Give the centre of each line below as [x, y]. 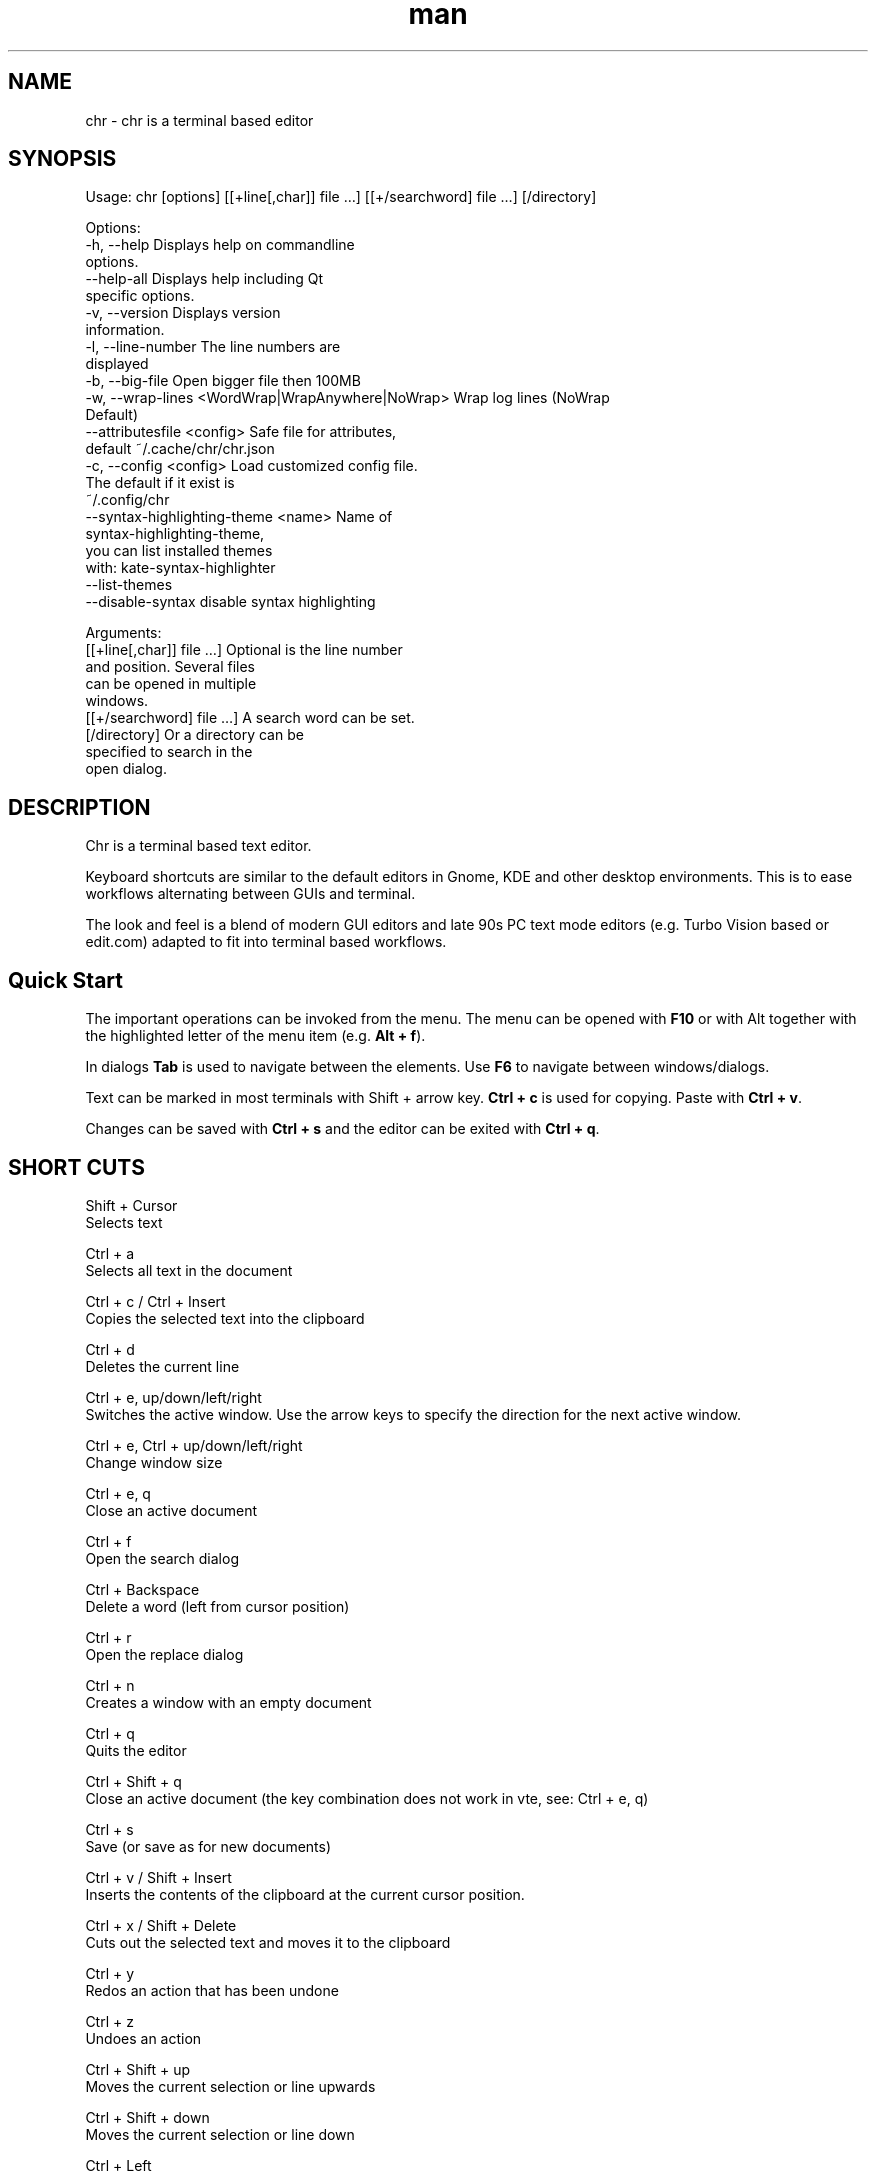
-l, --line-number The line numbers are [213, 347]
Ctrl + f [108, 1541]
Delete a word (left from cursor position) [217, 1606]
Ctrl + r [108, 1637]
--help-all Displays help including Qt [204, 279]
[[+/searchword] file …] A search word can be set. [250, 718]
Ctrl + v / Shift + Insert [158, 1877]
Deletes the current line [162, 1366]
